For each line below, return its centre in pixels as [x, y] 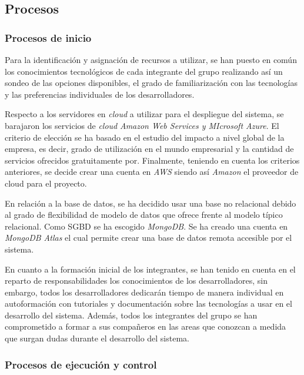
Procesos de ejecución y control [81, 364]
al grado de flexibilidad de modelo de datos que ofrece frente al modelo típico [144, 215]
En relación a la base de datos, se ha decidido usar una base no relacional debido [151, 203]
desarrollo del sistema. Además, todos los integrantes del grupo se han [131, 315]
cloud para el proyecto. [46, 183]
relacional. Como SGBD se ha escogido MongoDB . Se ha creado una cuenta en [146, 226]
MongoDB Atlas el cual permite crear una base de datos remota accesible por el [148, 238]
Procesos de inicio [48, 37]
